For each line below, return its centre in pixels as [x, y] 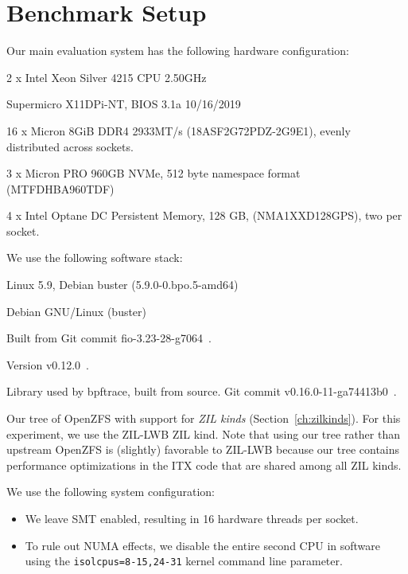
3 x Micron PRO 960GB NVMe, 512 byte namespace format [153, 173]
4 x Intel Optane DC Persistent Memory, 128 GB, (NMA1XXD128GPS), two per [204, 215]
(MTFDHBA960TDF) [60, 188]
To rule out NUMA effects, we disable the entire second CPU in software [203, 545]
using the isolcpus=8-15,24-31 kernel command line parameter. [184, 561]
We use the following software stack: [95, 258]
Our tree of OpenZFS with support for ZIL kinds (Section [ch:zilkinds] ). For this [204, 418]
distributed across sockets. [70, 146]
